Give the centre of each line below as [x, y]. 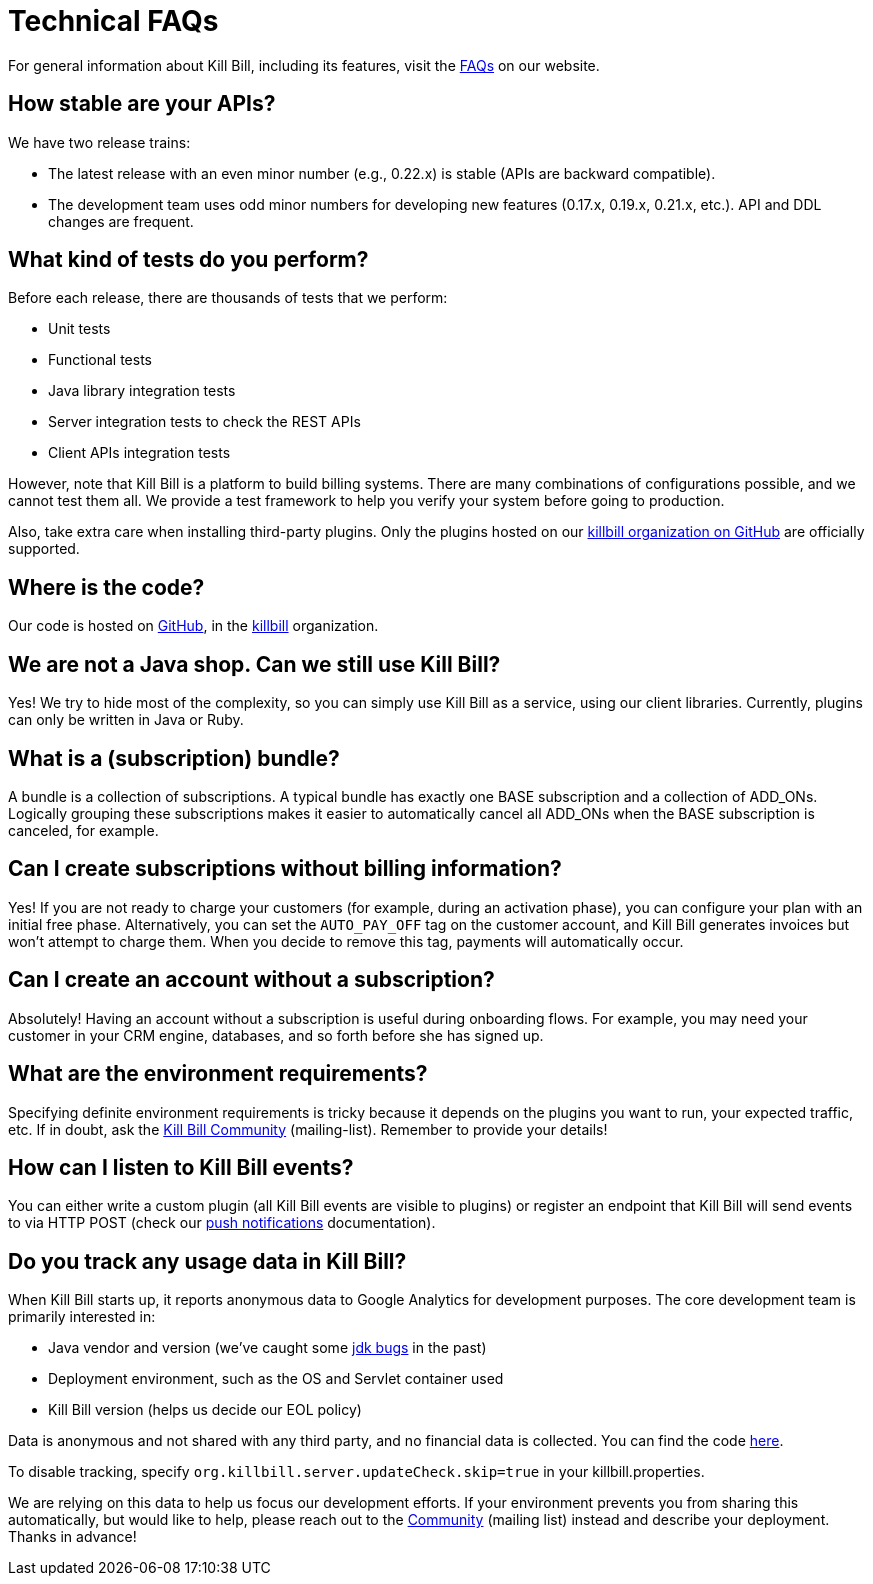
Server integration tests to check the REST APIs [204, 422]
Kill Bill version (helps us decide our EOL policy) [205, 1410]
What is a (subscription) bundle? [174, 758]
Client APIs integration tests [139, 453]
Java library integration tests [142, 391]
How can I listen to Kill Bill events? [181, 1167]
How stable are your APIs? [142, 104]
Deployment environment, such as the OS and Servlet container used [276, 1379]
